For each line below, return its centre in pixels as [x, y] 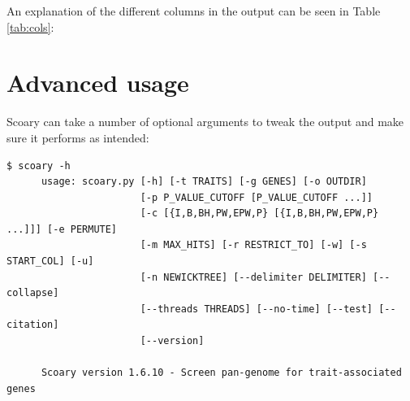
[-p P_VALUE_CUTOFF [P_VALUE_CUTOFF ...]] [257, 197]
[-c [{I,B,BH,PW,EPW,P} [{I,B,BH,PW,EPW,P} [259, 214]
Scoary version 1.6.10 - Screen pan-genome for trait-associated [221, 373]
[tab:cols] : [30, 26]
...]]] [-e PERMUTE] [62, 229]
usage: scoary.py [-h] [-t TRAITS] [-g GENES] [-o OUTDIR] [204, 182]
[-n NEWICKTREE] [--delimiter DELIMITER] [253, 277]
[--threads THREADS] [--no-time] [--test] [257, 309]
